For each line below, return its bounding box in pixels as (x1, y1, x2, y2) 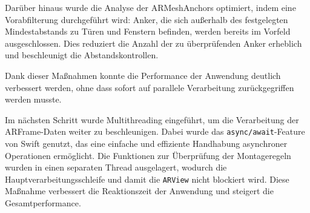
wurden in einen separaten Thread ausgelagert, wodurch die (5, 161, 227, 174)
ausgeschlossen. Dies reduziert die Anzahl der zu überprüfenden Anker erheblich (5, 36, 302, 49)
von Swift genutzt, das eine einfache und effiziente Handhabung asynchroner (5, 137, 288, 149)
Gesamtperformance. (5, 197, 81, 209)
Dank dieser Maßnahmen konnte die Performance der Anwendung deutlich (5, 69, 281, 81)
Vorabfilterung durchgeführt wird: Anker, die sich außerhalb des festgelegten (5, 13, 288, 25)
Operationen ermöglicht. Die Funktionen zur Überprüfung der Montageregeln (5, 149, 291, 161)
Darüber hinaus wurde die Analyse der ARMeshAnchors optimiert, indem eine (5, 1, 296, 13)
